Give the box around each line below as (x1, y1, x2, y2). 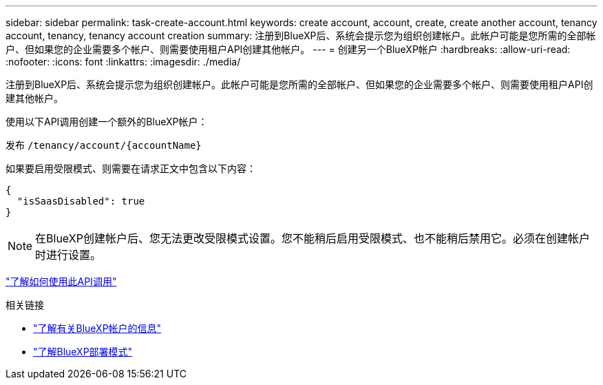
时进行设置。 (35, 248, 102, 262)
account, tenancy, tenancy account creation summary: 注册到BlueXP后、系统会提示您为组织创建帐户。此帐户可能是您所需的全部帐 (6, 30, 596, 41)
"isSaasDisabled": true (17, 196, 145, 207)
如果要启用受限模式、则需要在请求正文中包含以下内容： (6, 163, 256, 174)
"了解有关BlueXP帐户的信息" (33, 322, 162, 334)
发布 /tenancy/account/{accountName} (6, 139, 202, 151)
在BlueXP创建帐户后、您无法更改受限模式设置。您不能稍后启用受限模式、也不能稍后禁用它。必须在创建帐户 (35, 231, 590, 245)
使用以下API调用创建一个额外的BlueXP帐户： (6, 116, 208, 127)
